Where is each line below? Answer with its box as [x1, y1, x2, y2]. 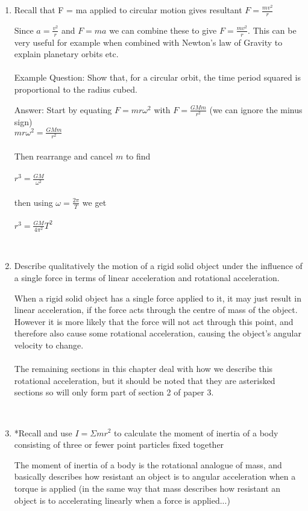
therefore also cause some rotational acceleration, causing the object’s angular [14, 327, 301, 339]
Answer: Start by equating [14, 103, 112, 116]
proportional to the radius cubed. [14, 83, 137, 96]
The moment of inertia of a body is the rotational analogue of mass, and [14, 458, 282, 471]
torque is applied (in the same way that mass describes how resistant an [14, 482, 281, 494]
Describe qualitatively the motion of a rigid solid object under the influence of [14, 259, 303, 272]
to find [125, 149, 151, 162]
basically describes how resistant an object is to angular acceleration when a [14, 470, 296, 483]
